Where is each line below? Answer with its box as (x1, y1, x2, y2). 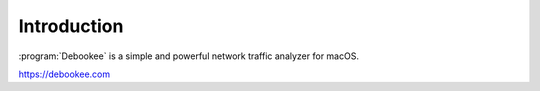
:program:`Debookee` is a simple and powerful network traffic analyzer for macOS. (18, 50, 360, 62)
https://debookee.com (18, 68, 111, 80)
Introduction (18, 15, 124, 37)
